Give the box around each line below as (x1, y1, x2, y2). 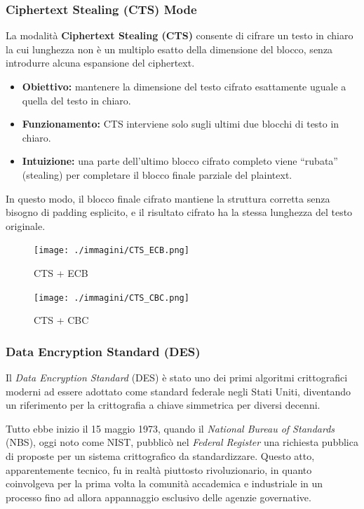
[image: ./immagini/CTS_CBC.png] (34, 292, 189, 303)
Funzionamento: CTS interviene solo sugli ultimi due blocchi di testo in (22, 116, 339, 131)
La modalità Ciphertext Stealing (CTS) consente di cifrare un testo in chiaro (6, 28, 353, 43)
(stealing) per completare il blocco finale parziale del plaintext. (22, 167, 292, 182)
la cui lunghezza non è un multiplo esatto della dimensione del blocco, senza (6, 41, 333, 56)
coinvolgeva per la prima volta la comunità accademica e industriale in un (6, 476, 323, 491)
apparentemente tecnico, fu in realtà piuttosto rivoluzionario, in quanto (6, 462, 312, 477)
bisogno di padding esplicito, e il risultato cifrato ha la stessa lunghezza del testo (6, 205, 353, 219)
